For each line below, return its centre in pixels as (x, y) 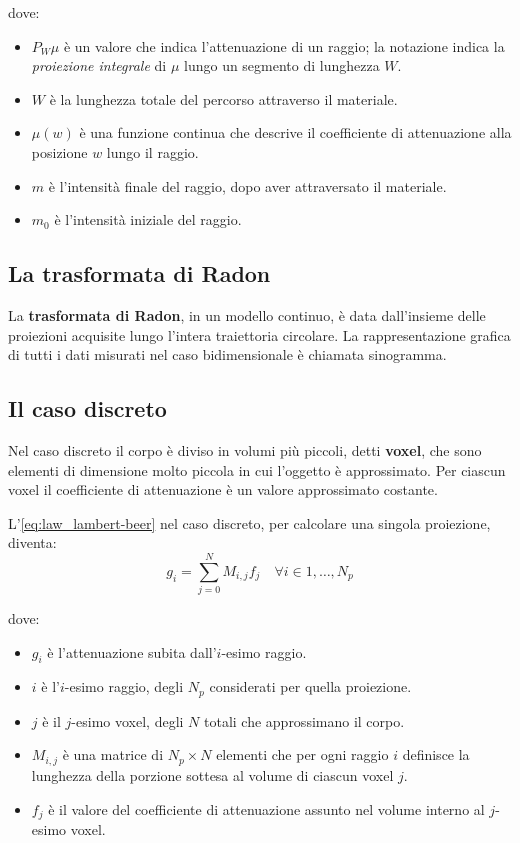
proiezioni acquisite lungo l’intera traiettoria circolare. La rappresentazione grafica (259, 334)
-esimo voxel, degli (127, 720)
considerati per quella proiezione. (310, 686)
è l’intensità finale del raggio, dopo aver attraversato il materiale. (247, 185)
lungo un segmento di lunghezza (282, 65)
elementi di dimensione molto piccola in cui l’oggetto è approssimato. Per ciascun (257, 469)
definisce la (436, 754)
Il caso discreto (87, 408)
